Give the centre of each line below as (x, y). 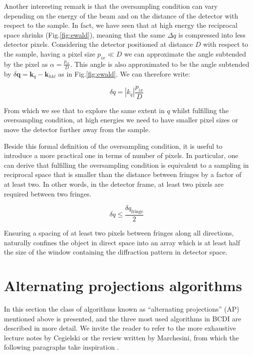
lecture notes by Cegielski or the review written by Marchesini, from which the (121, 337)
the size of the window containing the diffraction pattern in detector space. (116, 252)
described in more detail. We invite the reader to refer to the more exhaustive (120, 328)
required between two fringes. (48, 193)
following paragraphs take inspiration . (61, 347)
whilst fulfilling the (200, 110)
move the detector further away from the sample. (77, 129)
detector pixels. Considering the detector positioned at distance (98, 44)
